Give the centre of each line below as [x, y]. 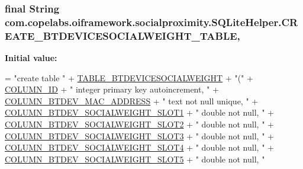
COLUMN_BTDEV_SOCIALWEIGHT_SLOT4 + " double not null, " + [139, 147]
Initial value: [31, 58]
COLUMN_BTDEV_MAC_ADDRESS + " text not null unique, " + [132, 101]
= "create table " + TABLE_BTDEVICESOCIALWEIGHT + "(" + [129, 77]
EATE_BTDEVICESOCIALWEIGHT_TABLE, [123, 35]
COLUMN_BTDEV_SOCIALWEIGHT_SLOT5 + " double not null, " [135, 159]
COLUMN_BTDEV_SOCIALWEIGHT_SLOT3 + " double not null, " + [139, 135]
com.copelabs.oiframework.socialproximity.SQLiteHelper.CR [151, 22]
